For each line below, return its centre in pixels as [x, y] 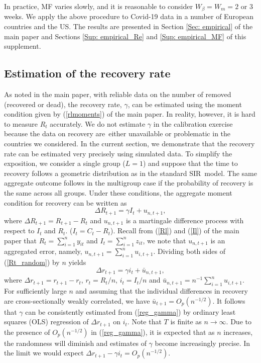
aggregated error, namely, [43, 251]
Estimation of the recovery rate [87, 73]
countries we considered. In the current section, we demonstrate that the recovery [129, 143]
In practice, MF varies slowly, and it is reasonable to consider [98, 6]
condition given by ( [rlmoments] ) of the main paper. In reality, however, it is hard [130, 114]
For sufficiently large [35, 291]
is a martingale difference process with [185, 220]
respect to [19, 231]
